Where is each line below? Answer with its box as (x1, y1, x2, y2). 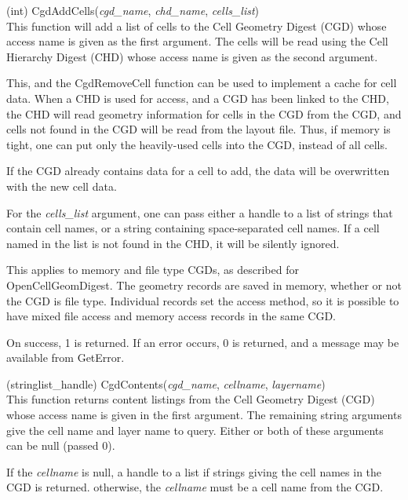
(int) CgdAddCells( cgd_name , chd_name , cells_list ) (6, 2, 260, 18)
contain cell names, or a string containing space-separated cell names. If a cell (6, 220, 380, 236)
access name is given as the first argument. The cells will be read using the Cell (6, 33, 388, 49)
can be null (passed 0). (6, 437, 115, 454)
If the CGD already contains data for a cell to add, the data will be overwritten (6, 162, 390, 179)
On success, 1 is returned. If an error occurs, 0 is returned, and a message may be (6, 334, 399, 350)
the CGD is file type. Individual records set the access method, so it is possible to (6, 292, 399, 308)
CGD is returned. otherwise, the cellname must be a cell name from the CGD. (6, 479, 384, 495)
